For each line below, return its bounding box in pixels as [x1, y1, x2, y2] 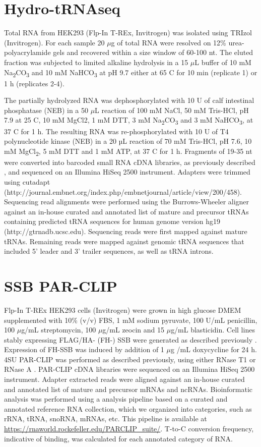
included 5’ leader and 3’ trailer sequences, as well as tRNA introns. [4, 246, 214, 256]
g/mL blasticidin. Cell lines [171, 324, 255, 335]
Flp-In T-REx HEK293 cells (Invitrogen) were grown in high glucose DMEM [4, 304, 241, 315]
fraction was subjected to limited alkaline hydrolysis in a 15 [4, 57, 188, 67]
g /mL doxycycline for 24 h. [170, 344, 257, 355]
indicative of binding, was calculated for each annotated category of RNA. [4, 433, 233, 443]
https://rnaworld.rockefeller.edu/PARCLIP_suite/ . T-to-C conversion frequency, [4, 423, 254, 434]
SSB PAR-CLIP [4, 275, 117, 296]
